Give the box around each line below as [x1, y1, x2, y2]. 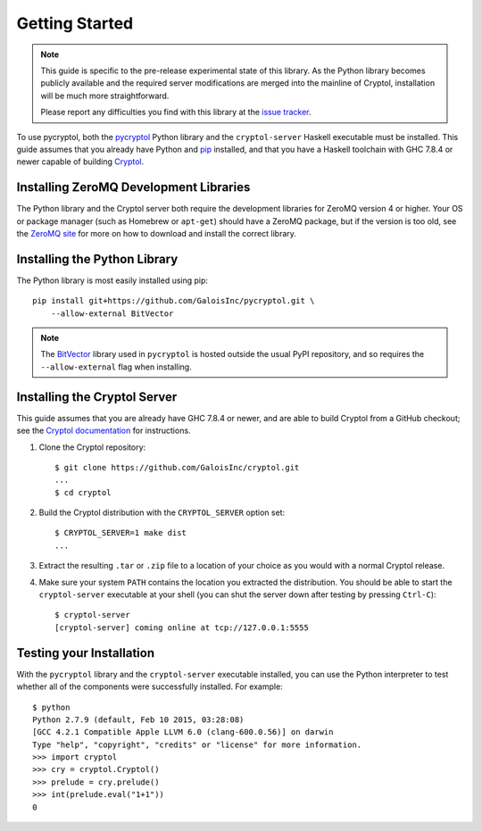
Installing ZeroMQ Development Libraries [16, 179, 251, 195]
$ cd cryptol [54, 487, 112, 497]
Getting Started [16, 13, 134, 33]
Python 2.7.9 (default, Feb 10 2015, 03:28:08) [32, 714, 245, 725]
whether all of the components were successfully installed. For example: [16, 681, 283, 692]
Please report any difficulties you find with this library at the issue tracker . [40, 107, 312, 118]
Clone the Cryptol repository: [38, 442, 146, 453]
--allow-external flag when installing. [40, 361, 192, 372]
